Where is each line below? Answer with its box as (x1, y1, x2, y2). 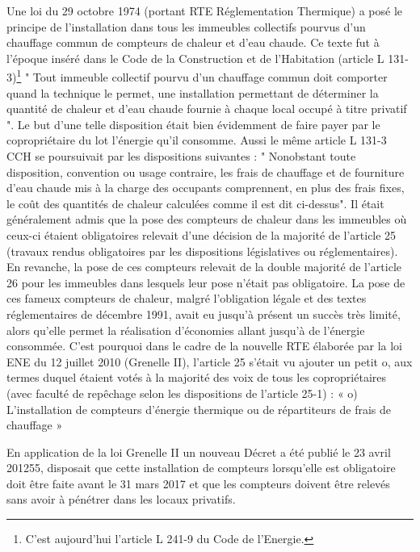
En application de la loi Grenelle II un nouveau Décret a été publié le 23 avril (6, 443, 391, 460)
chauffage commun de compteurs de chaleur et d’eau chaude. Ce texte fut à (6, 34, 380, 51)
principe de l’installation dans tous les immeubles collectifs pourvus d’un (6, 18, 366, 35)
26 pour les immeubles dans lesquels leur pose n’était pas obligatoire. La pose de (6, 274, 405, 291)
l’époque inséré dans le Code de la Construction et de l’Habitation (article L (6, 49, 384, 66)
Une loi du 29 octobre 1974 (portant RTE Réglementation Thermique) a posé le (6, 2, 402, 19)
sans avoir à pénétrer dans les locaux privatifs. (6, 491, 236, 508)
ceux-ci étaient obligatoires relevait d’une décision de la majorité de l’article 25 (6, 226, 397, 243)
